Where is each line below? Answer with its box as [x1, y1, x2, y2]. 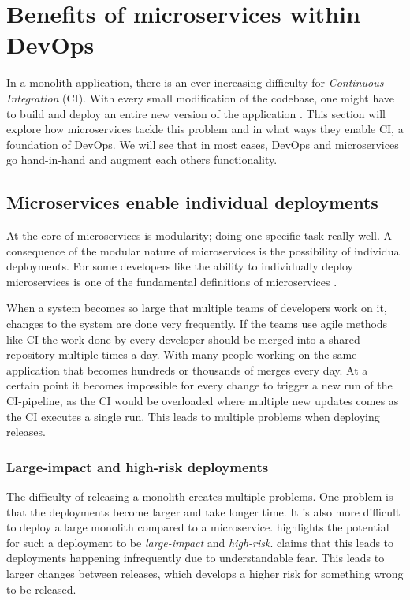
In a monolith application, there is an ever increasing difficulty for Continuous [6, 74, 384, 91]
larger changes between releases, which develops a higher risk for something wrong [6, 565, 404, 581]
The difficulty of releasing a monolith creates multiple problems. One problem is [6, 488, 393, 505]
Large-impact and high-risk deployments [6, 457, 269, 476]
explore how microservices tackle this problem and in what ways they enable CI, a [6, 121, 404, 137]
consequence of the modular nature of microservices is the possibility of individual [6, 242, 403, 259]
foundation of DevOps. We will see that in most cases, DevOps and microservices [6, 136, 399, 152]
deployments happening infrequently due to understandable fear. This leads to [6, 550, 385, 566]
